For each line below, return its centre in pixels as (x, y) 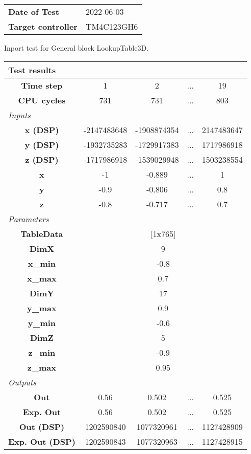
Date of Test (34, 12)
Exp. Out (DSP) (42, 441)
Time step (42, 85)
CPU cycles (42, 100)
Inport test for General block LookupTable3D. (77, 48)
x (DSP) (42, 129)
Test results (32, 70)
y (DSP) (42, 144)
